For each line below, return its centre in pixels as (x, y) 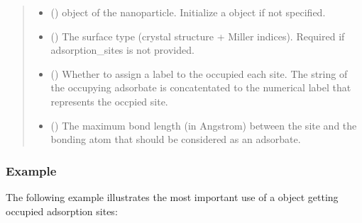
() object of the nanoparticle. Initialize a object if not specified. (188, 12)
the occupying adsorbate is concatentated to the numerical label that (201, 87)
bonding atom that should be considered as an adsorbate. (176, 139)
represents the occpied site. (109, 101)
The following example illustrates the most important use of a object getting (172, 196)
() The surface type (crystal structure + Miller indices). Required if (198, 36)
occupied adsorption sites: (62, 211)
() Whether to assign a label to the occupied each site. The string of (199, 73)
